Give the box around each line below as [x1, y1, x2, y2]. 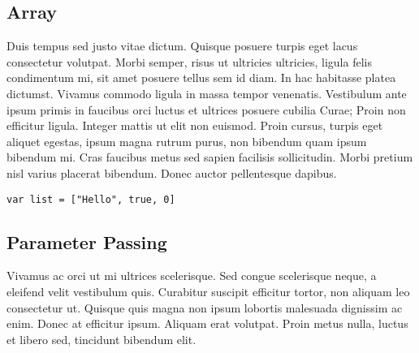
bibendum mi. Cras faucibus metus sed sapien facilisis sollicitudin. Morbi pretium [6, 149, 413, 166]
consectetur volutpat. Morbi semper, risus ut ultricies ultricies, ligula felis [6, 53, 372, 70]
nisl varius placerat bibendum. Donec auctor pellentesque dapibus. [6, 164, 337, 181]
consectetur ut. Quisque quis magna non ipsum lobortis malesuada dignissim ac [6, 299, 403, 316]
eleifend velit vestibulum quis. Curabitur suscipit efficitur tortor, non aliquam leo [6, 283, 410, 299]
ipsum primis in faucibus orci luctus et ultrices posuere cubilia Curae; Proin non [6, 101, 406, 118]
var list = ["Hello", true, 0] [6, 193, 175, 205]
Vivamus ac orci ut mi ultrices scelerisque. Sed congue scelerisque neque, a [6, 267, 377, 284]
